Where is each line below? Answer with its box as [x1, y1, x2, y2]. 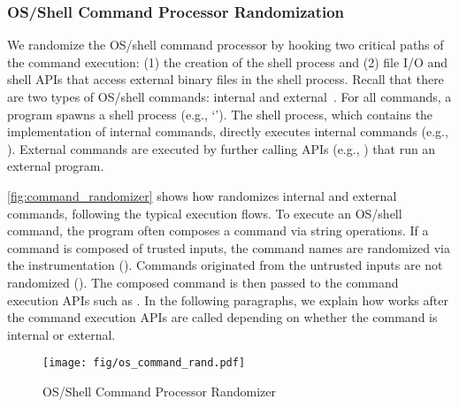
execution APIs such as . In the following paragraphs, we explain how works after [7, 290, 448, 309]
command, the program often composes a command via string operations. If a [7, 221, 429, 240]
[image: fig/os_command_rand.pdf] [42, 357, 246, 370]
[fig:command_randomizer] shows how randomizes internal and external [7, 186, 397, 204]
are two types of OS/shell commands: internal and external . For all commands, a [7, 88, 452, 105]
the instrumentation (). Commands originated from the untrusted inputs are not [7, 256, 443, 274]
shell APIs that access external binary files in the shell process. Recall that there [7, 70, 444, 88]
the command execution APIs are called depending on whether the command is [7, 308, 438, 326]
